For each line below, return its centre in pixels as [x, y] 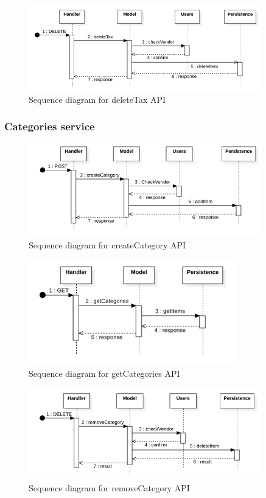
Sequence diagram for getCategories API [104, 373]
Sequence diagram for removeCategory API [109, 487]
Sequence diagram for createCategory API [107, 244]
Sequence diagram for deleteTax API [97, 99]
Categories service [50, 126]
